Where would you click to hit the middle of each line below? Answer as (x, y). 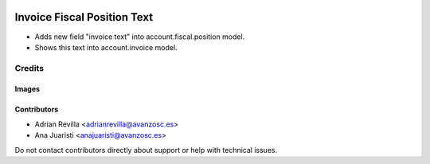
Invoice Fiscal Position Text (84, 17)
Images (27, 89)
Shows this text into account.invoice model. (106, 47)
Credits (29, 68)
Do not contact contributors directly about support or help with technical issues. (146, 150)
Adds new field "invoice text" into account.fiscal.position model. (140, 37)
